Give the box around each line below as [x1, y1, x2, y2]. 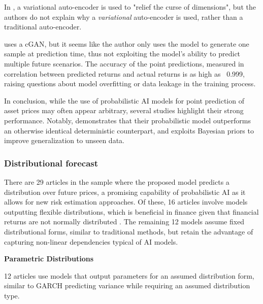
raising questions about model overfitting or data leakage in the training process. [4, 78, 256, 89]
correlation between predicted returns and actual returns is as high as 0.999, [4, 68, 245, 79]
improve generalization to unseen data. [4, 135, 124, 146]
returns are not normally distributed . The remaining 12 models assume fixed [4, 216, 245, 227]
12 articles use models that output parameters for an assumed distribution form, [4, 270, 254, 281]
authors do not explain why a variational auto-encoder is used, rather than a [4, 11, 243, 22]
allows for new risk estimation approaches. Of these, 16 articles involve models [4, 196, 248, 207]
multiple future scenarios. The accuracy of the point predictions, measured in [4, 58, 244, 69]
